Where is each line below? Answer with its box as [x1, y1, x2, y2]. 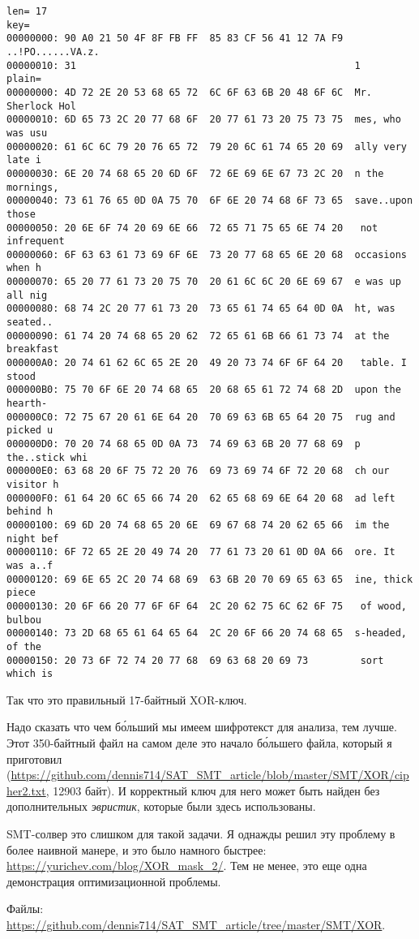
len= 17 [6, 6, 48, 17]
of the [6, 640, 41, 653]
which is [6, 668, 53, 680]
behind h [6, 506, 53, 518]
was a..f [6, 559, 53, 571]
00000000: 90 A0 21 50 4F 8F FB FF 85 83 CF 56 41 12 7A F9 [6, 32, 344, 45]
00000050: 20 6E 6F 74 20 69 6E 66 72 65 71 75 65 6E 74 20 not [6, 222, 378, 234]
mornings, [6, 181, 59, 193]
